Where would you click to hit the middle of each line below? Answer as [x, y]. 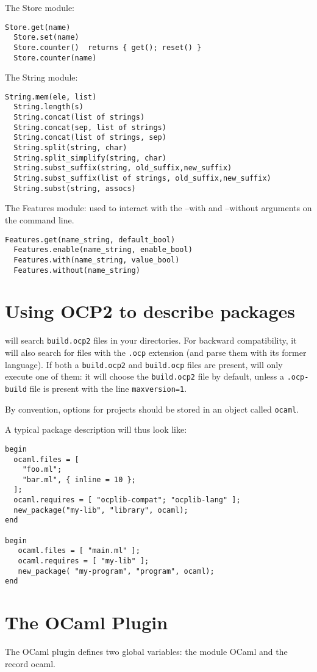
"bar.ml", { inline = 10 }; [79, 479]
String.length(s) [48, 107]
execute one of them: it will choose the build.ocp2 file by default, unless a [144, 376]
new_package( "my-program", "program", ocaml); [116, 571]
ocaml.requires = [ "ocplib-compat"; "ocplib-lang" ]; [127, 500]
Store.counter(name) [55, 58]
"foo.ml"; [42, 470]
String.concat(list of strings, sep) [90, 138]
